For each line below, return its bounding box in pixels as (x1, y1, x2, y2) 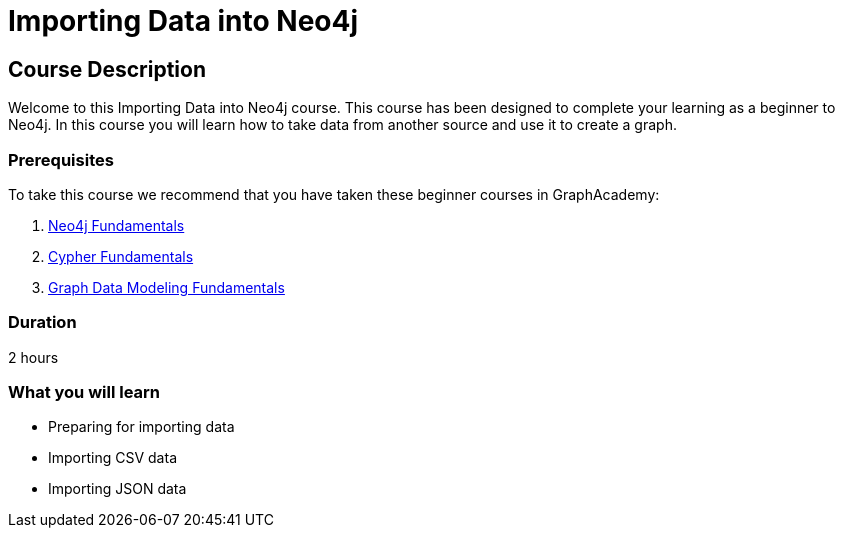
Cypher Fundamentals (48, 247, 194, 265)
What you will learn (8, 382, 161, 403)
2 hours (8, 348, 59, 366)
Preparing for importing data (48, 418, 235, 436)
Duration (8, 312, 77, 333)
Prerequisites (8, 149, 114, 170)
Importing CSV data (48, 449, 177, 467)
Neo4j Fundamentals (48, 216, 185, 234)
